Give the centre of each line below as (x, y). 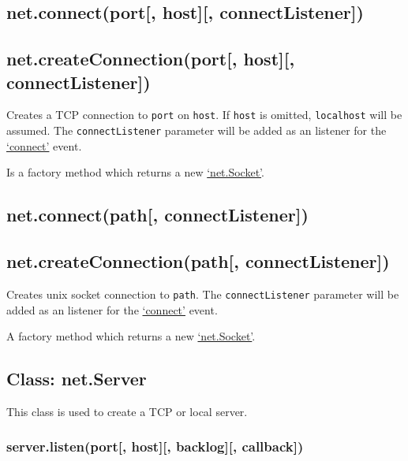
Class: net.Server (77, 379)
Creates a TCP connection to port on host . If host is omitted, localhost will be (204, 115)
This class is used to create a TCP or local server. (127, 411)
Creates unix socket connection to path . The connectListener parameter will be (203, 294)
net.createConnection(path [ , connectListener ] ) (198, 261)
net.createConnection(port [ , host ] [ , (151, 59)
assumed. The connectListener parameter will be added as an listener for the (197, 130)
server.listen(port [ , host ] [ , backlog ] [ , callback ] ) (155, 446)
